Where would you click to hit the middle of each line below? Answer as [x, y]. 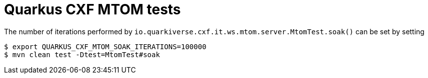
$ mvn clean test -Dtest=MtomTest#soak [82, 54]
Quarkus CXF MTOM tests [92, 9]
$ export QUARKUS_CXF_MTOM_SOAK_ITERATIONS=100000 [105, 46]
